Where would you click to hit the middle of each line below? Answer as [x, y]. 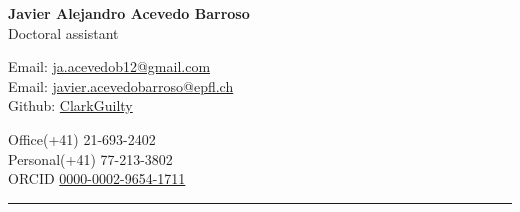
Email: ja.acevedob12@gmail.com [109, 66]
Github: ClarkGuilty [70, 105]
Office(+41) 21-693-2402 [82, 138]
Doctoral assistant [63, 32]
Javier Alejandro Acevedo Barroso [129, 13]
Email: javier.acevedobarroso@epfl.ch [121, 85]
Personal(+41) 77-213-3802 [90, 158]
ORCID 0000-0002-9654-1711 [97, 178]
